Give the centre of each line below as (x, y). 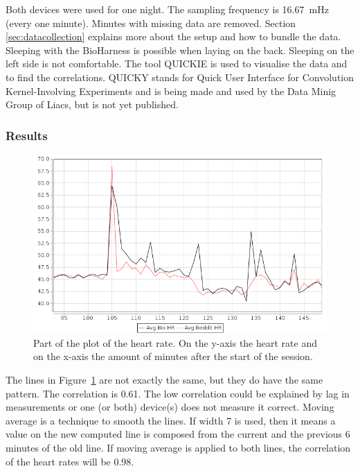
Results (27, 135)
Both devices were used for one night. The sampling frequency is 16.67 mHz (167, 9)
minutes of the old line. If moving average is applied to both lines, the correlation (178, 448)
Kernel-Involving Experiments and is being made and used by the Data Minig (171, 91)
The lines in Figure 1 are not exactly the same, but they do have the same (164, 380)
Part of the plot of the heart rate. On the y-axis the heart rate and (175, 342)
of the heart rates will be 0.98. (70, 461)
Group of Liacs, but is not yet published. (92, 104)
